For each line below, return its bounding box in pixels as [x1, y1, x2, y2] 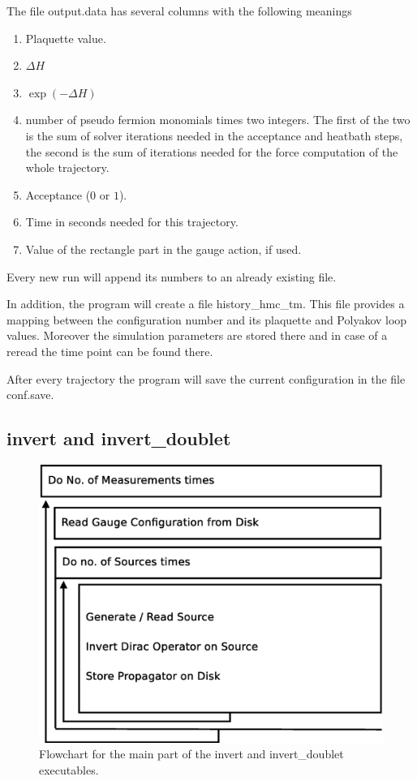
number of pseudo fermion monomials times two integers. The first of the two [25, 111, 411, 128]
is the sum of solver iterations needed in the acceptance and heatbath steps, [25, 127, 403, 144]
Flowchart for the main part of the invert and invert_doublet [39, 745, 344, 762]
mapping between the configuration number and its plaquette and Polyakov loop [6, 311, 407, 328]
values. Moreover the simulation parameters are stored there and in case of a [6, 327, 388, 344]
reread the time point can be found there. [6, 342, 213, 359]
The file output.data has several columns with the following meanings [6, 2, 352, 19]
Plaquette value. [25, 29, 106, 46]
